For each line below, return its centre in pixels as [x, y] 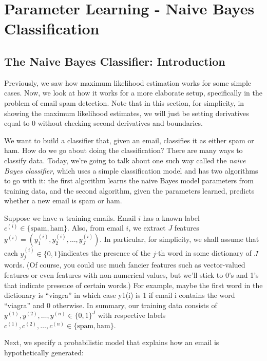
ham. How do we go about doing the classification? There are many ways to [123, 150]
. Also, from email [96, 228]
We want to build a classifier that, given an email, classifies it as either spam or [129, 140]
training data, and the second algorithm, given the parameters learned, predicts [129, 190]
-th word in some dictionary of [204, 253]
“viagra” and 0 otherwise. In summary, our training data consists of [111, 305]
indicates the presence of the [106, 253]
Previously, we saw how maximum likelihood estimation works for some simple [128, 82]
